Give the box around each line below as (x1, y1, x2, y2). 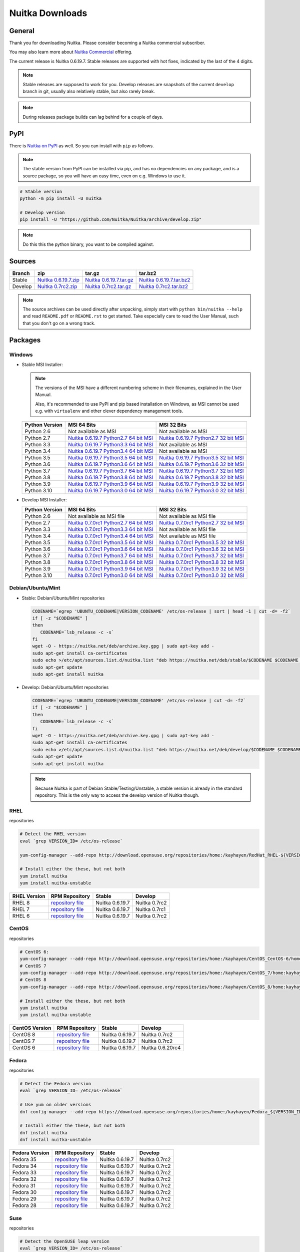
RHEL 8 (12, 899, 30, 906)
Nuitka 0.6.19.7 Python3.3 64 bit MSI (67, 441, 153, 448)
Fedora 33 (12, 1169, 37, 1176)
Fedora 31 (12, 1182, 36, 1189)
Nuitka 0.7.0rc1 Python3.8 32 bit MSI (159, 558, 244, 565)
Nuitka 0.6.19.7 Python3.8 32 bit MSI (159, 474, 244, 481)
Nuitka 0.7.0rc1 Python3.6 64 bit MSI (67, 545, 153, 552)
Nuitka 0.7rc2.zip (37, 283, 77, 290)
